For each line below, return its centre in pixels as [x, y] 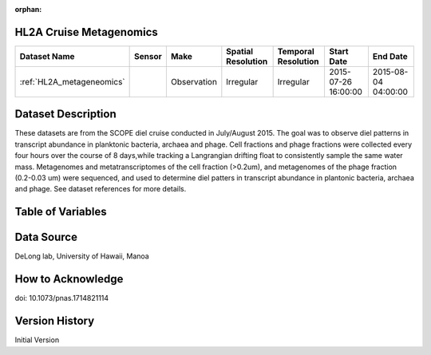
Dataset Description [65, 114]
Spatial [240, 51]
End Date [390, 56]
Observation [194, 81]
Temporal [296, 51]
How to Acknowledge [69, 279]
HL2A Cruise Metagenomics [87, 32]
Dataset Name [47, 56]
